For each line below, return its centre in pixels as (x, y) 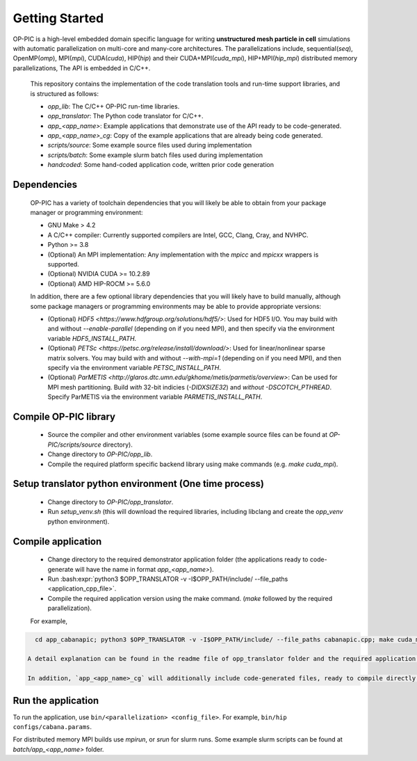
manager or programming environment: (87, 213)
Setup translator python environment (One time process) (138, 484)
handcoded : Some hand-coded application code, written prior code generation (161, 165)
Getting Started (58, 18)
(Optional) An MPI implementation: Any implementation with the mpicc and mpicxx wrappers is (183, 255)
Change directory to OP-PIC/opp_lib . (100, 454)
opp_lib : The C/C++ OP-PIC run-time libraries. (114, 106)
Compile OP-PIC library (64, 416)
